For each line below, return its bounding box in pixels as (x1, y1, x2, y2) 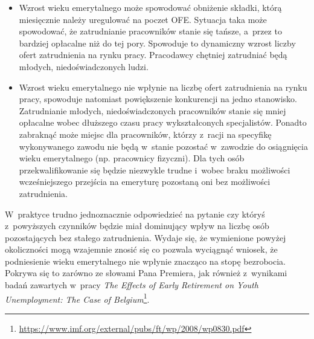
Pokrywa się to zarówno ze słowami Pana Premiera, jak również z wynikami (5, 266, 287, 279)
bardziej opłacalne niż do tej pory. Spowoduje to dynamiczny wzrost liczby (19, 36, 296, 49)
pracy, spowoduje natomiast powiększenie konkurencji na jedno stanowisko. (19, 92, 297, 105)
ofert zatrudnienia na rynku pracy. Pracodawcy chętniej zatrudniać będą (19, 48, 287, 61)
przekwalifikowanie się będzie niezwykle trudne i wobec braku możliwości (19, 163, 290, 176)
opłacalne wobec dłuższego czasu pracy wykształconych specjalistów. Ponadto (19, 116, 307, 129)
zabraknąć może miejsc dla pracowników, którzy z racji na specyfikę (19, 128, 272, 140)
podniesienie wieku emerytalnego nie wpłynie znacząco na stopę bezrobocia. (5, 254, 286, 267)
